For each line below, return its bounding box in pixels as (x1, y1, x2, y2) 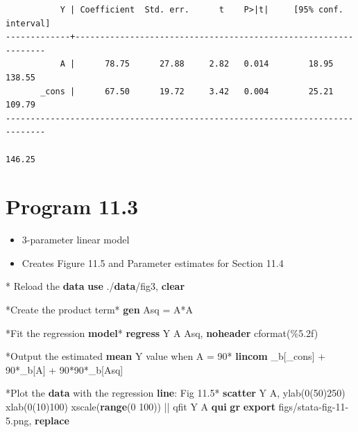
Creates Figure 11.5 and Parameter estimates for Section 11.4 (22, 255, 284, 270)
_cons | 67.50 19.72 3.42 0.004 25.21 (40, 86, 334, 96)
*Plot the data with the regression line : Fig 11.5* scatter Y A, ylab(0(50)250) (6, 386, 346, 400)
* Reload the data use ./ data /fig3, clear (6, 279, 185, 293)
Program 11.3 (6, 192, 139, 221)
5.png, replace (6, 413, 69, 427)
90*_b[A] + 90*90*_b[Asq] (6, 362, 123, 377)
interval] (6, 18, 51, 28)
